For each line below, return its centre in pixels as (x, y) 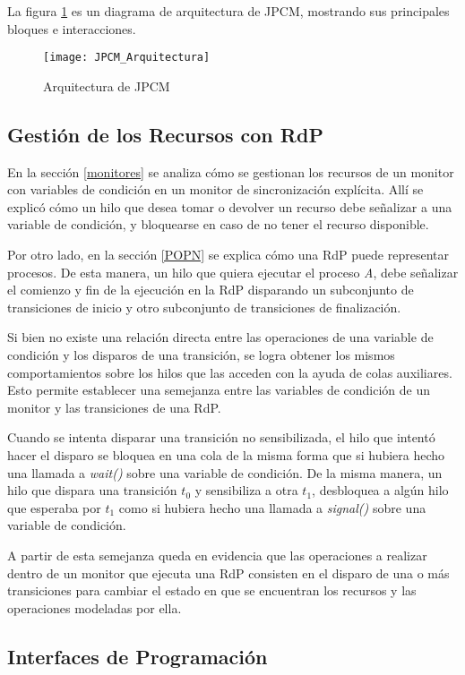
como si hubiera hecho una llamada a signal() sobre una (272, 507)
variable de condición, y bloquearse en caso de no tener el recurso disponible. (218, 224)
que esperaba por (54, 507)
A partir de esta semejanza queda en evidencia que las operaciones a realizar (217, 555)
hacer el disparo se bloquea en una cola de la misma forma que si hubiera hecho (226, 454)
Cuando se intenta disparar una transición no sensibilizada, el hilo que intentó (221, 437)
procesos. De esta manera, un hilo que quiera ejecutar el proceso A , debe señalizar (233, 272)
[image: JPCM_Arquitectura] (127, 58)
